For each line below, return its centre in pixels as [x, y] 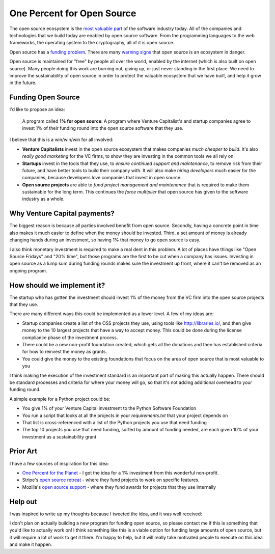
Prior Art [23, 451]
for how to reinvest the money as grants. [64, 352]
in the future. [23, 83]
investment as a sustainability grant [59, 437]
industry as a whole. [43, 199]
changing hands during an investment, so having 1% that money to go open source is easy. [105, 240]
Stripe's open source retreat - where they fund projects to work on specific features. [111, 480]
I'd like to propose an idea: [37, 109]
